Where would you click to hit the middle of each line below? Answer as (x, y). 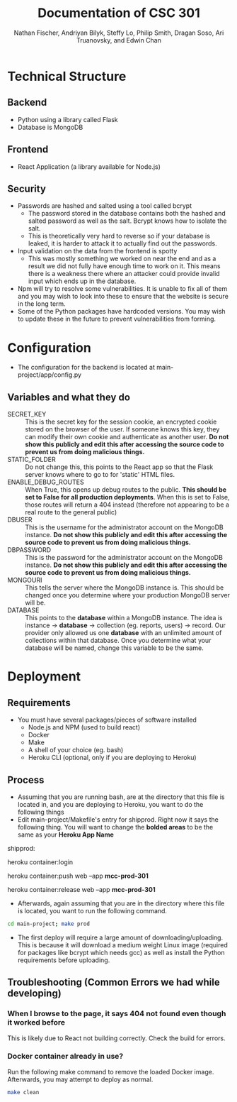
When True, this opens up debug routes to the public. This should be (126, 490)
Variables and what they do (69, 397)
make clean (23, 1092)
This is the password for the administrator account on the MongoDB (124, 558)
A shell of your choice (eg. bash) (76, 750)
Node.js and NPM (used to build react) (84, 727)
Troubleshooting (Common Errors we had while (114, 982)
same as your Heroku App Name (66, 834)
